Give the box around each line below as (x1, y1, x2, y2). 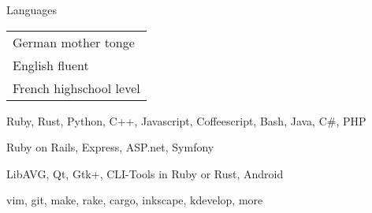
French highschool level (13, 78, 140, 97)
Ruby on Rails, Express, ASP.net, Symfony (6, 139, 214, 155)
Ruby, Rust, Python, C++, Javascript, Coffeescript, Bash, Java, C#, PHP (6, 112, 366, 129)
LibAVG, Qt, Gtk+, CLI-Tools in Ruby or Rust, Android (6, 165, 284, 181)
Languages (6, 2, 58, 17)
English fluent (13, 55, 89, 74)
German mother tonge (13, 32, 135, 51)
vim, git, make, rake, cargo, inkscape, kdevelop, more (6, 192, 263, 208)
